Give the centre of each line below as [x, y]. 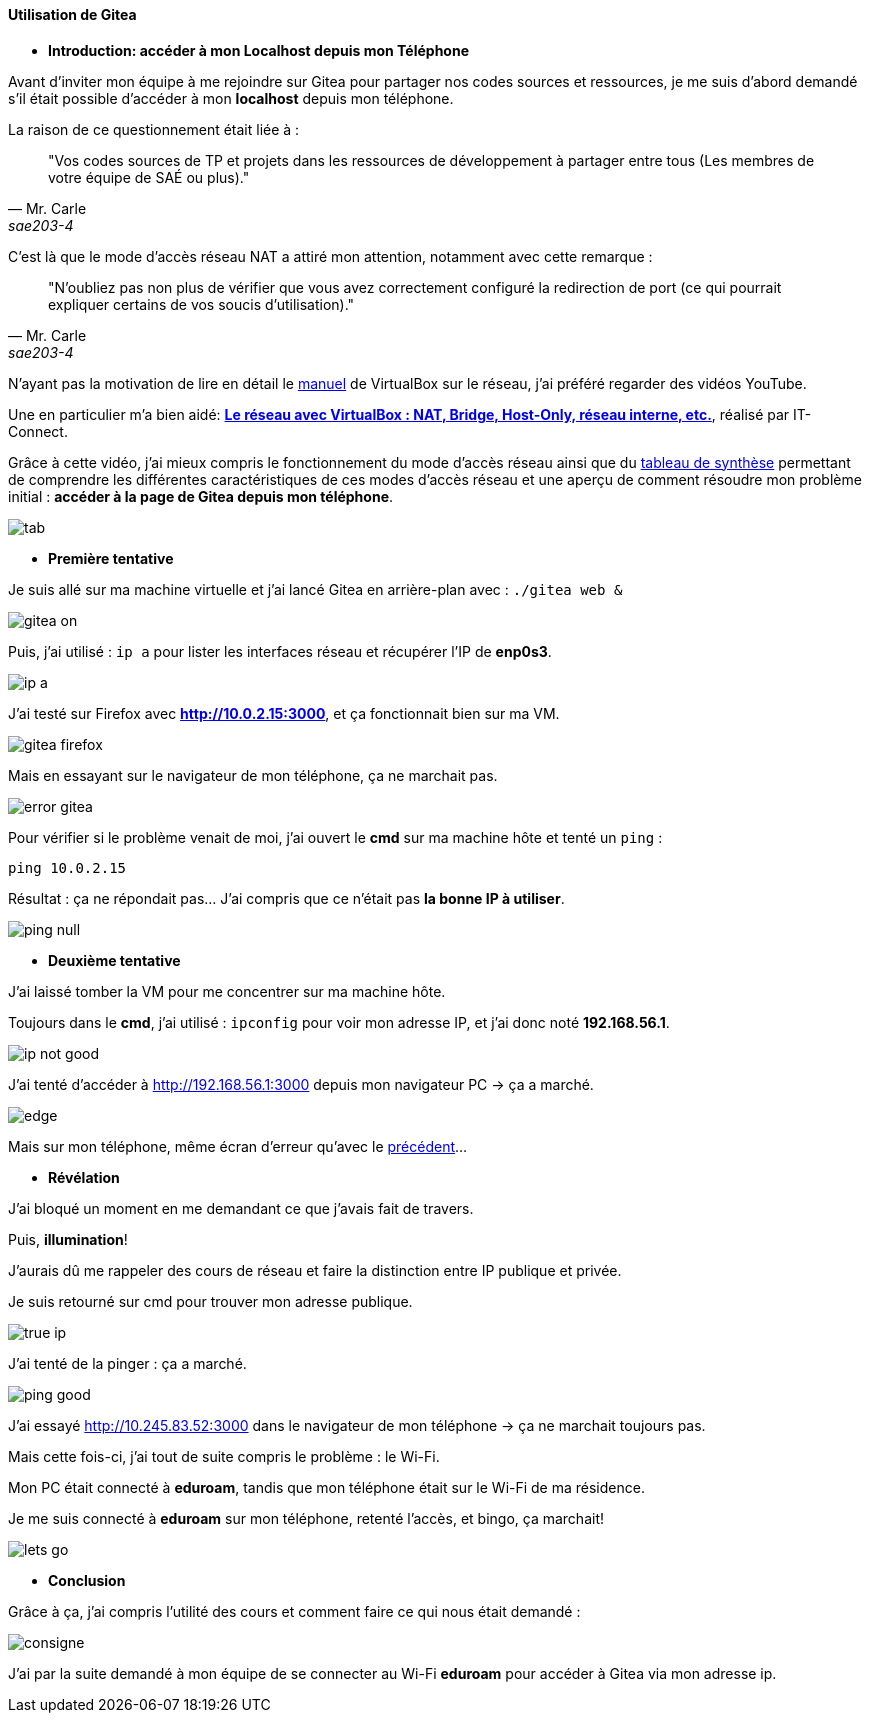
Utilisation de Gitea [72, 14]
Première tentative [111, 558]
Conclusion [87, 1580]
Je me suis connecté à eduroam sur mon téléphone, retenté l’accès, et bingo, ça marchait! [306, 1518]
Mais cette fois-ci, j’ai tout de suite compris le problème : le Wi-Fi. [224, 1456]
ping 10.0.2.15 [67, 867]
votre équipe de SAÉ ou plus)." [149, 177]
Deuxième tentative [114, 960]
